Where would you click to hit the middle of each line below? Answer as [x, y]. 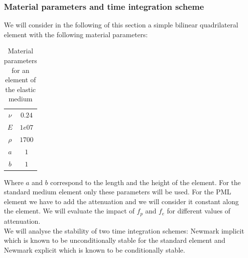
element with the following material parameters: [76, 34]
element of [21, 80]
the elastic [21, 89]
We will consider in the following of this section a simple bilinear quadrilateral [121, 25]
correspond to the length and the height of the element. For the [146, 182]
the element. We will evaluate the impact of [69, 211]
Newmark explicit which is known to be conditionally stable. [95, 249]
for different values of [199, 211]
